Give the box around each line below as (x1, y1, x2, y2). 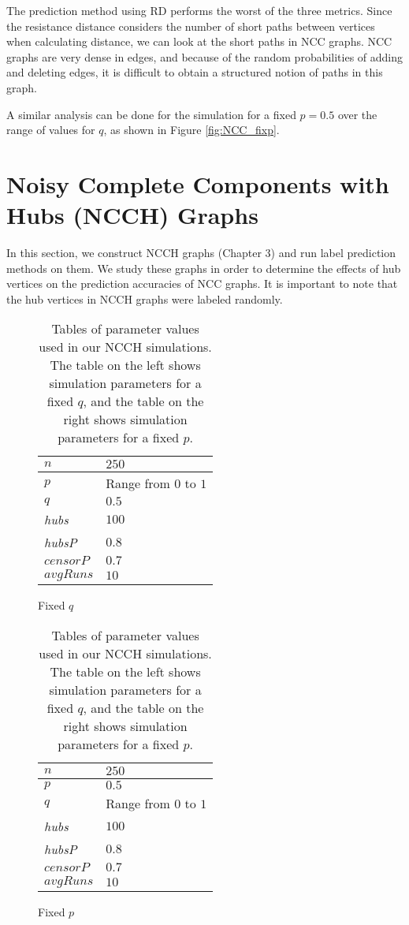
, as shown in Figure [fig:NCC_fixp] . (103, 121, 280, 138)
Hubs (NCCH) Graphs (6, 199, 258, 231)
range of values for (6, 121, 95, 138)
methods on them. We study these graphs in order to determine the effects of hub (6, 259, 401, 276)
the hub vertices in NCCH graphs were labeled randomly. (6, 290, 283, 307)
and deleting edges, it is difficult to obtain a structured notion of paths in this (6, 64, 383, 80)
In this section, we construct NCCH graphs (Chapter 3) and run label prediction (6, 244, 396, 261)
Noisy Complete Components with (6, 167, 389, 200)
